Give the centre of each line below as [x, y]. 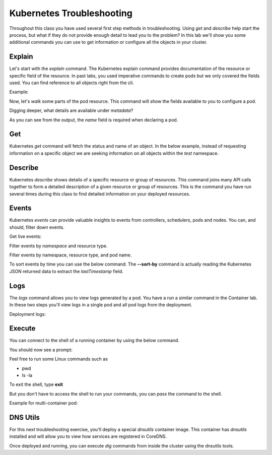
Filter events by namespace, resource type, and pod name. [71, 255]
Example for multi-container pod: [44, 403]
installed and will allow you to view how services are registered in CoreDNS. [88, 436]
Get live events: [25, 236]
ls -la [27, 375]
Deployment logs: [28, 314]
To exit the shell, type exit [36, 384]
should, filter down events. [37, 227]
